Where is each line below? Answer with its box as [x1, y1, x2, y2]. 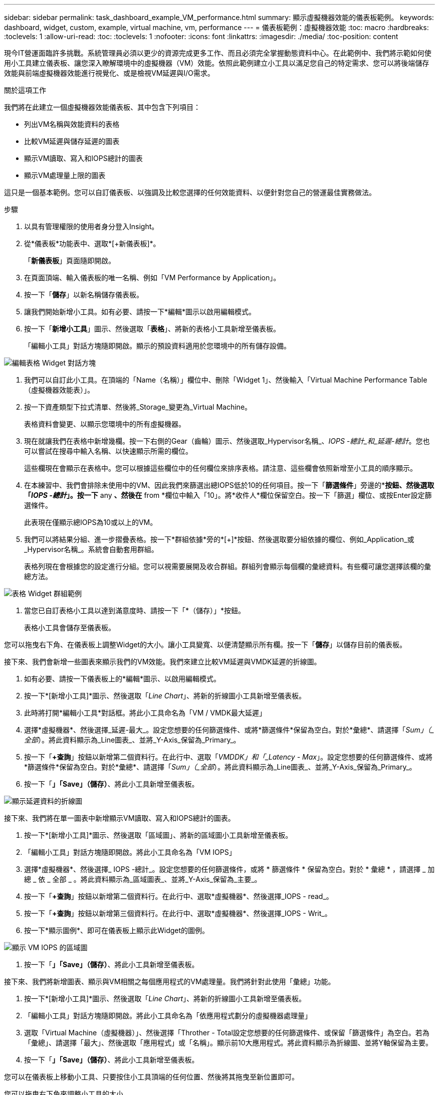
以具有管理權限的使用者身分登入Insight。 [24, 222, 159, 231]
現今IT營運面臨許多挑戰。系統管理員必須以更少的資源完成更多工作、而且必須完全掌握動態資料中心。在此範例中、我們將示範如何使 [4, 49, 431, 57]
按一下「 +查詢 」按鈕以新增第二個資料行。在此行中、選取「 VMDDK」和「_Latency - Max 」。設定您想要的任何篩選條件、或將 [24, 753, 432, 761]
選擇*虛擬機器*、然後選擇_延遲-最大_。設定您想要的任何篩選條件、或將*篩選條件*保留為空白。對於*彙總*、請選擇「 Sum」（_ [24, 725, 434, 734]
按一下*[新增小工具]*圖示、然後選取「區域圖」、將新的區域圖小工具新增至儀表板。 [24, 831, 293, 839]
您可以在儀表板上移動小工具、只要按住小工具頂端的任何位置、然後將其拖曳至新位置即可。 [4, 1072, 299, 1081]
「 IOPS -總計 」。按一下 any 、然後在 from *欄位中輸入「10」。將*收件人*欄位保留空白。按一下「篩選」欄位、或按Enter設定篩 [24, 491, 432, 499]
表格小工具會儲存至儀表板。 [24, 623, 115, 632]
